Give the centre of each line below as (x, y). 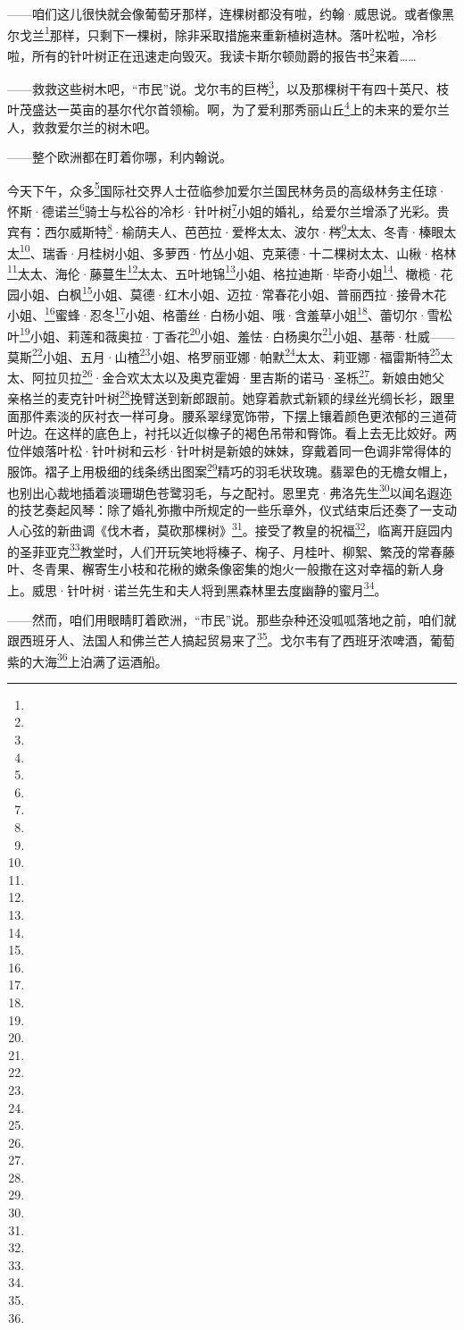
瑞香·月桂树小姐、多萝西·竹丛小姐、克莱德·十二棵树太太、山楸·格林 (249, 253)
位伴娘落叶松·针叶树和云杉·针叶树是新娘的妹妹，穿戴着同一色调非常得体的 (229, 450)
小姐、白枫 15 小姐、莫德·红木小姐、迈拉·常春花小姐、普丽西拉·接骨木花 (233, 293)
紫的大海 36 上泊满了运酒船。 (87, 660)
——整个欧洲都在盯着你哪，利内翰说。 (120, 157)
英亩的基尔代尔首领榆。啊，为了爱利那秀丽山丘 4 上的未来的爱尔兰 (259, 108)
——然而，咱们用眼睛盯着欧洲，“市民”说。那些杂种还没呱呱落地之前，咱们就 (232, 619)
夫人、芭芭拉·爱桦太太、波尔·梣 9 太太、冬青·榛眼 (295, 230)
